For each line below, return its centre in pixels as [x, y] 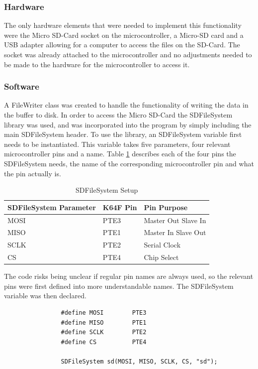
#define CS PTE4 [104, 342]
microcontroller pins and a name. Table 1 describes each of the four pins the [120, 154]
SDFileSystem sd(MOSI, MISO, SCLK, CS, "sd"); [139, 361]
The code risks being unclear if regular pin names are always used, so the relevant [129, 276]
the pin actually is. [33, 173]
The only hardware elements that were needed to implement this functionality [123, 25]
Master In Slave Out [175, 232]
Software [22, 86]
